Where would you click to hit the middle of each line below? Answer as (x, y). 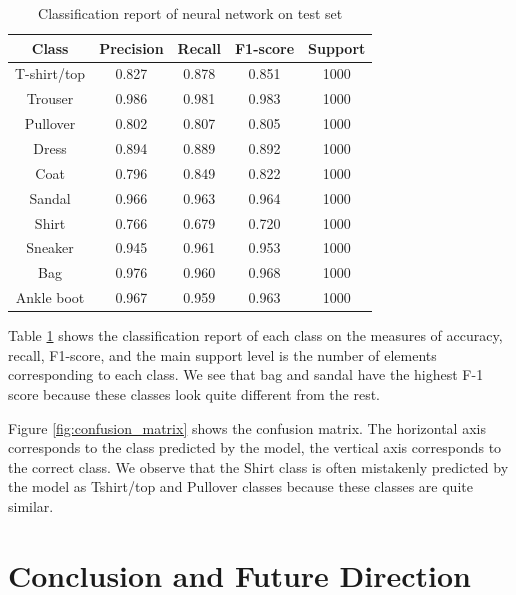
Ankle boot (50, 297)
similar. (31, 505)
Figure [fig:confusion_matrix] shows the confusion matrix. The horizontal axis (247, 427)
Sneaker (50, 247)
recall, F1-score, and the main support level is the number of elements (222, 354)
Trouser (50, 98)
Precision (131, 47)
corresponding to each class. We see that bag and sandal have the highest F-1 (246, 374)
